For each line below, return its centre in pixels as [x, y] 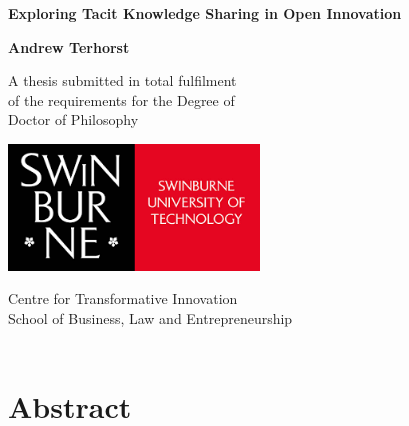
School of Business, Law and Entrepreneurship [150, 317]
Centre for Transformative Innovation [123, 298]
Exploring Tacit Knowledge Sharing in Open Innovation [205, 13]
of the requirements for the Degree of [121, 99]
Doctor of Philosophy [73, 119]
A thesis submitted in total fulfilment [122, 80]
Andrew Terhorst [69, 46]
